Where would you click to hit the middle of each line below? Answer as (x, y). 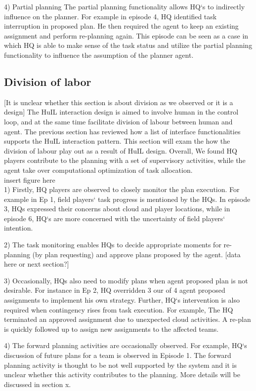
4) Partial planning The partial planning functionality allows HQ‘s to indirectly (125, 6)
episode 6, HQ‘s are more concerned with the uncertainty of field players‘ (115, 218)
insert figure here (30, 179)
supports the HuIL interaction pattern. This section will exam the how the (117, 141)
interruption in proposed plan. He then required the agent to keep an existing (121, 26)
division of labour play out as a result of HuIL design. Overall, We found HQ (121, 150)
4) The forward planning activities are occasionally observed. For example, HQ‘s (126, 345)
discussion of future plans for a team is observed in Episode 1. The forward (118, 355)
